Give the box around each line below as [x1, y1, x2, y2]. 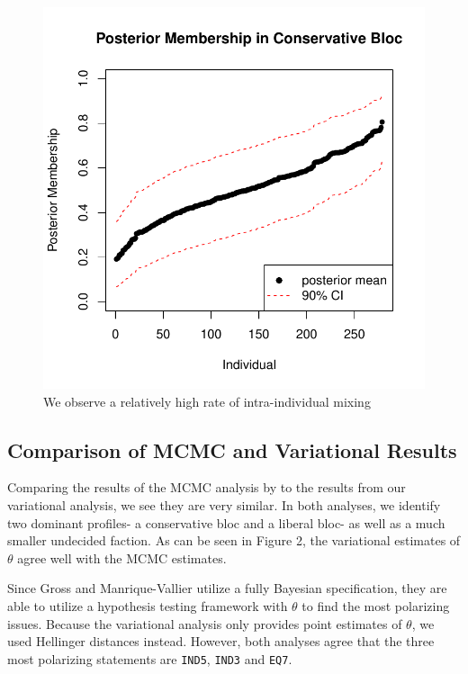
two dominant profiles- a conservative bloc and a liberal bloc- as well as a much [7, 513, 445, 532]
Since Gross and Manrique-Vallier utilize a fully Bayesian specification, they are [7, 579, 447, 598]
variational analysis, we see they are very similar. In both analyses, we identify [7, 495, 441, 514]
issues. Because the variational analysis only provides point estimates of [7, 614, 402, 633]
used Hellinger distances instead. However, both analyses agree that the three [7, 632, 435, 651]
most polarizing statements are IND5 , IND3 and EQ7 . [7, 649, 292, 668]
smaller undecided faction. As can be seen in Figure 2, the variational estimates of [7, 531, 461, 550]
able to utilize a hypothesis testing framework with [7, 596, 288, 615]
